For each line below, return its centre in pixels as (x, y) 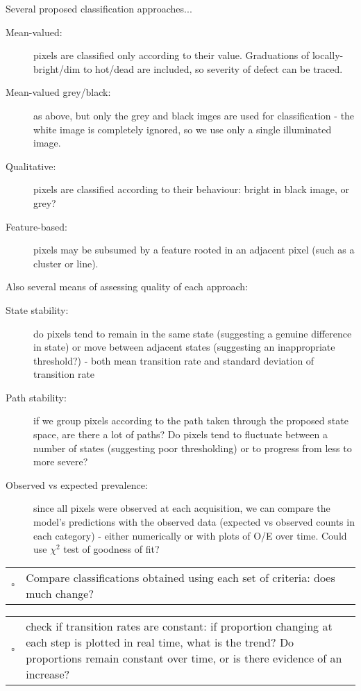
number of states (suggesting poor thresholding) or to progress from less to (193, 448)
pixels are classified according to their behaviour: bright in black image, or (192, 189)
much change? (60, 593)
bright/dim (57, 68)
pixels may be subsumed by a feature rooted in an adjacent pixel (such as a (194, 250)
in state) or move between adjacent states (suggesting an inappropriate (184, 347)
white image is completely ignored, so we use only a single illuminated (183, 129)
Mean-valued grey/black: (58, 92)
